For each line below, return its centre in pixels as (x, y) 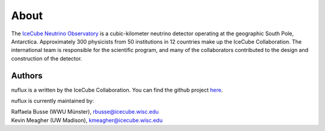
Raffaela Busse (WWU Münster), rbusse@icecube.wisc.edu (85, 112)
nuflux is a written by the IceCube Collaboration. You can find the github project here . (117, 90)
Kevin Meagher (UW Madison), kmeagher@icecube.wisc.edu (87, 120)
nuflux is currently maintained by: (53, 101)
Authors (27, 76)
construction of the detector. (47, 58)
